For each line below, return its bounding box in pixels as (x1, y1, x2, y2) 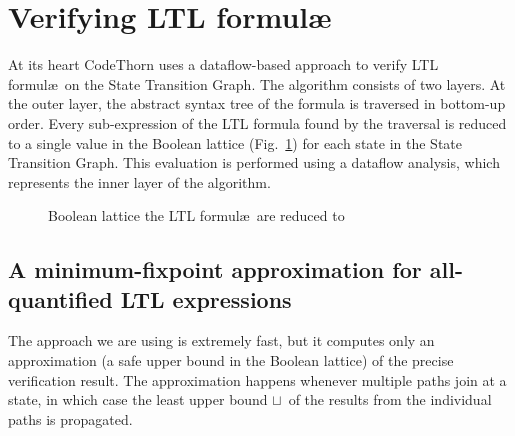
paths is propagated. (8, 408, 133, 429)
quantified (8, 283, 113, 314)
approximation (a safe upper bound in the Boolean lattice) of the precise (8, 350, 454, 371)
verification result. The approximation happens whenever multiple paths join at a (8, 369, 507, 390)
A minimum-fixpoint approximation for (8, 254, 422, 285)
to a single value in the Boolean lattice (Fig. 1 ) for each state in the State (8, 132, 462, 153)
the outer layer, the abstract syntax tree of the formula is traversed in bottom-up (8, 93, 506, 114)
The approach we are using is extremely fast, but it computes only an (8, 330, 435, 351)
